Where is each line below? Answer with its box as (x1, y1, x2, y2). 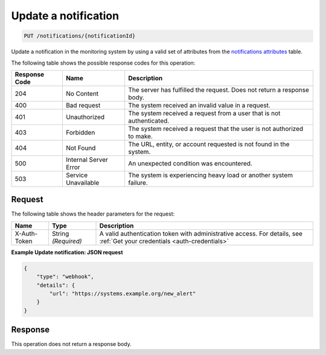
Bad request (65, 101, 101, 109)
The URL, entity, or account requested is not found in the (127, 139, 290, 148)
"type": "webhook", (36, 273, 95, 280)
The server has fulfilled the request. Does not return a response (127, 85, 309, 94)
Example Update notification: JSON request (11, 248, 123, 256)
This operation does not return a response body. (11, 341, 132, 348)
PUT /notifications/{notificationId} (24, 33, 136, 39)
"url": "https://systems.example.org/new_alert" (49, 290, 196, 297)
